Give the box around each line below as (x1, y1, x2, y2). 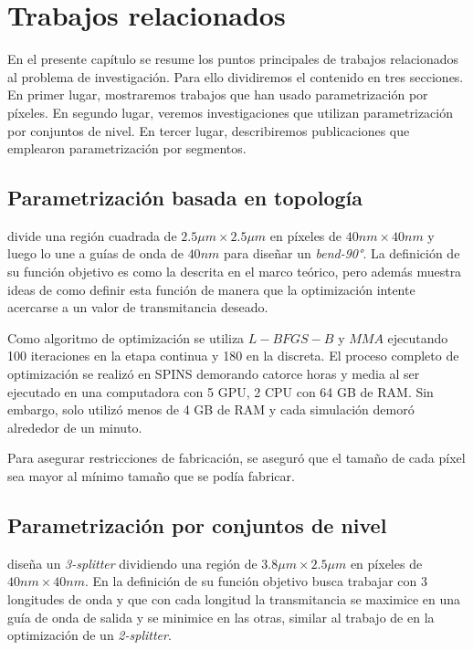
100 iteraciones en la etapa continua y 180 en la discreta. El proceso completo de (7, 346, 459, 365)
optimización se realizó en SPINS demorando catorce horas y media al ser (7, 364, 420, 383)
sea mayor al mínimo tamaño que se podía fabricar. (7, 467, 295, 486)
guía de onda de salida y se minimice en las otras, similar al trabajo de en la (7, 607, 435, 626)
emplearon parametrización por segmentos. (7, 139, 247, 158)
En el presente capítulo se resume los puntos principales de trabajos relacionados (7, 49, 459, 68)
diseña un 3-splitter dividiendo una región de (7, 553, 258, 572)
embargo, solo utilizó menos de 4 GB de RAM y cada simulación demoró (7, 400, 415, 419)
